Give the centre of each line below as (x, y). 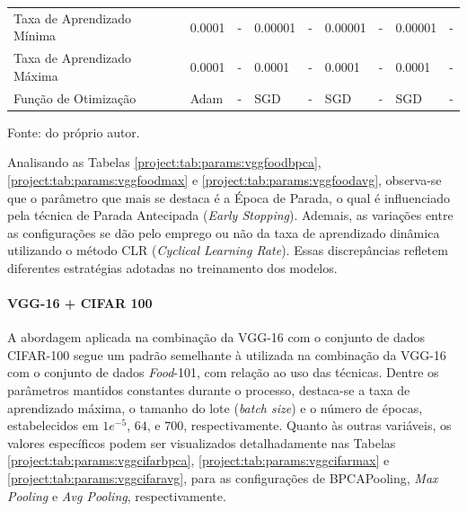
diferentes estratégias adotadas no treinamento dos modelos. (172, 267)
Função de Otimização (75, 97)
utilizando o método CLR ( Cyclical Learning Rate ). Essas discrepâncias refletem (228, 250)
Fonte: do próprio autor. (74, 132)
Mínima (35, 35)
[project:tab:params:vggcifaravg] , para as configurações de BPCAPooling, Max (223, 478)
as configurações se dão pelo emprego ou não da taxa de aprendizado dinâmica (224, 232)
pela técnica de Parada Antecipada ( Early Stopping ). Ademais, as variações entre (230, 215)
